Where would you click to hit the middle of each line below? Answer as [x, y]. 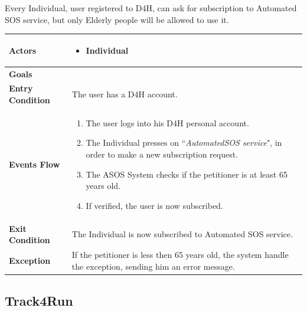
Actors [23, 50]
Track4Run [39, 301]
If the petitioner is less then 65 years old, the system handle [180, 255]
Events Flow [35, 164]
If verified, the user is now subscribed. [154, 205]
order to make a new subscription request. [162, 154]
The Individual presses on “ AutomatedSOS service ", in [184, 143]
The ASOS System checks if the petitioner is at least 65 [187, 174]
